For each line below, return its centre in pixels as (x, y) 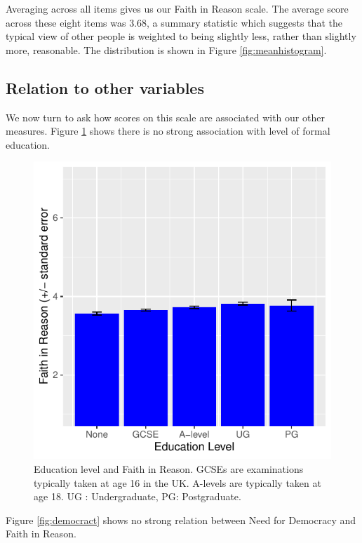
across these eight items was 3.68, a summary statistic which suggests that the (174, 22)
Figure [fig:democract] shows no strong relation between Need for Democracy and (181, 519)
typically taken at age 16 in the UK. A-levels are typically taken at (177, 482)
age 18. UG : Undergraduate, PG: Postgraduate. (138, 496)
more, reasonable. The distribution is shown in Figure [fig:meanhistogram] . (166, 49)
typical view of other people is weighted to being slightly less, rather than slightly (181, 36)
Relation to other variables (105, 87)
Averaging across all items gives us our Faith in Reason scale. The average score (177, 8)
